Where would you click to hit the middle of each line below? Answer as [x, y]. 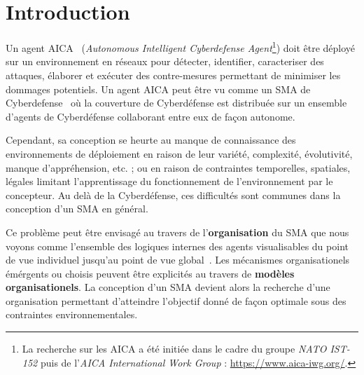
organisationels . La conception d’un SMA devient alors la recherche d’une [168, 287]
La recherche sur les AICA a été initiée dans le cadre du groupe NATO [174, 349]
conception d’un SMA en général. [77, 209]
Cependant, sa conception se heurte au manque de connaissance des [151, 140]
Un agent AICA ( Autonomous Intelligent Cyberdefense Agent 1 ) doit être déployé [181, 47]
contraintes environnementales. [72, 314]
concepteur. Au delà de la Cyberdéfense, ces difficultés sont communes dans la [173, 195]
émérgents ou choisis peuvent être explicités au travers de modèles [150, 273]
